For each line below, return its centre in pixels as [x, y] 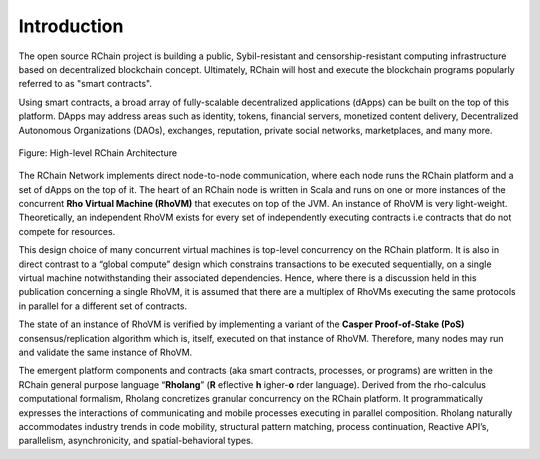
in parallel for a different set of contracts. [103, 306]
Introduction [71, 26]
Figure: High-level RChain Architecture [98, 152]
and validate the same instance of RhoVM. [105, 352]
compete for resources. [67, 231]
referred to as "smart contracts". [85, 84]
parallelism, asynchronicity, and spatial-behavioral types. [136, 441]
